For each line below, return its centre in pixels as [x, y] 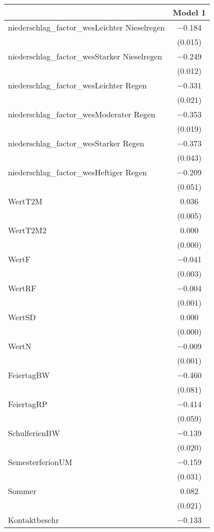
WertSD [22, 317]
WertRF [22, 288]
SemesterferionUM [40, 462]
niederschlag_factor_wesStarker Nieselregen [85, 56]
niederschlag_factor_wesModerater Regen [82, 114]
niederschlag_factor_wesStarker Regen [76, 143]
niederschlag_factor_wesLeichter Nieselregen [87, 27]
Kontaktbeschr [33, 520]
